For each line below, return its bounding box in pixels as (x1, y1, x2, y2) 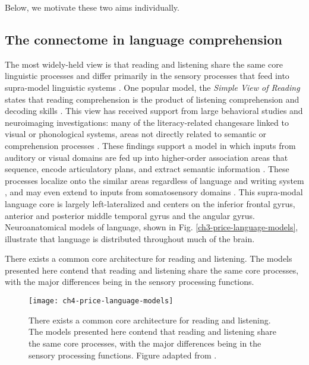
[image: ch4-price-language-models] (29, 297, 174, 306)
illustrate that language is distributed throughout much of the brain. (5, 232, 255, 245)
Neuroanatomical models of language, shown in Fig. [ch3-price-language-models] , (5, 221, 298, 233)
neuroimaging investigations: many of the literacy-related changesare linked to (5, 116, 289, 128)
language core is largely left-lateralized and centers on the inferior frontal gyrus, (5, 197, 295, 210)
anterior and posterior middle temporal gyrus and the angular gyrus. (5, 209, 255, 221)
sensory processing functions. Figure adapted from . (29, 348, 217, 361)
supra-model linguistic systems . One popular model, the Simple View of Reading (5, 81, 300, 93)
